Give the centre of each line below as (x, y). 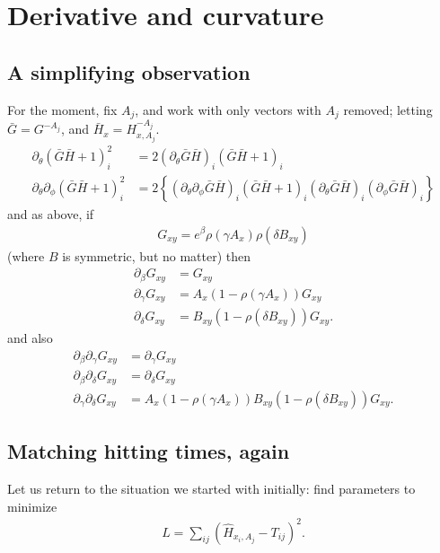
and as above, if (51, 213)
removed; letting (388, 109)
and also (30, 338)
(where (26, 255)
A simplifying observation (129, 71)
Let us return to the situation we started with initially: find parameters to (211, 488)
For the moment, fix (62, 109)
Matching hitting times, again (149, 451)
